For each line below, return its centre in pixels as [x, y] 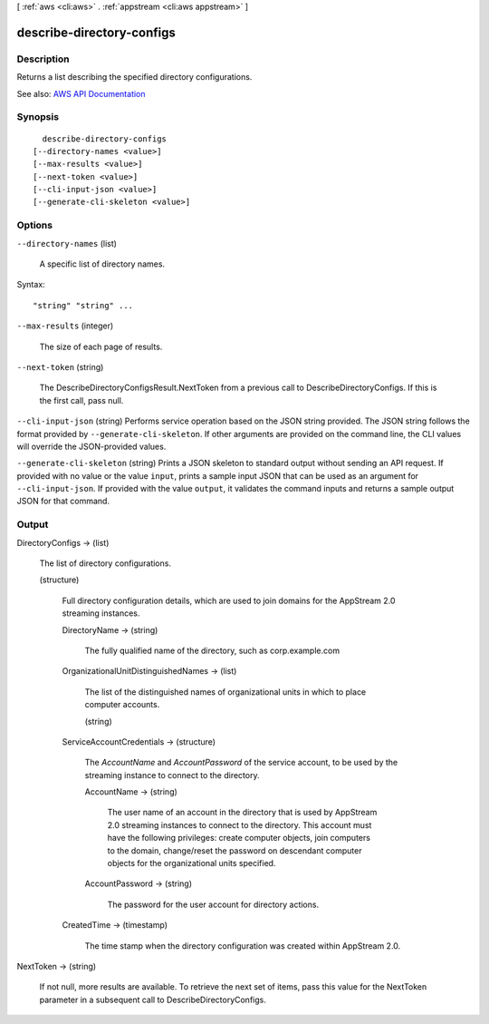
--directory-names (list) [67, 243]
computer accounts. [122, 705]
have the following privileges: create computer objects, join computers [239, 838]
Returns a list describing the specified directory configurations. [134, 77]
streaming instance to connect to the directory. [172, 775]
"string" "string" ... [83, 305]
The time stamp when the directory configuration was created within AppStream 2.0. [243, 946]
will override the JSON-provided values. [91, 446]
